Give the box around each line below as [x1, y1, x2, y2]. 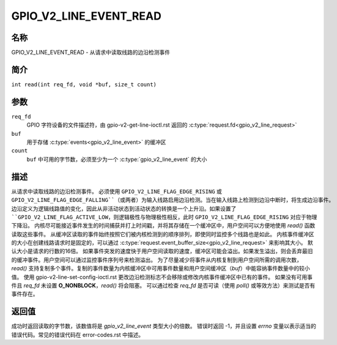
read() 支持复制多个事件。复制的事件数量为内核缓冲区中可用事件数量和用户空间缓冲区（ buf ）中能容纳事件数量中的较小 [11, 265, 310, 272]
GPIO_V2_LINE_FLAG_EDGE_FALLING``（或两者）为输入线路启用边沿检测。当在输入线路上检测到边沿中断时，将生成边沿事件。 [11, 196, 335, 204]
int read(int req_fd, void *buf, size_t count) [11, 81, 157, 88]
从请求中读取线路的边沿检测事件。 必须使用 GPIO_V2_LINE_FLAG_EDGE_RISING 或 [11, 187, 223, 195]
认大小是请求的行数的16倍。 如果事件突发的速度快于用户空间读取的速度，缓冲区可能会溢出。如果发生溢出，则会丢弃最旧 [11, 248, 313, 255]
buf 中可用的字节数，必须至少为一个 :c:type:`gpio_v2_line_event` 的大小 [26, 155, 207, 163]
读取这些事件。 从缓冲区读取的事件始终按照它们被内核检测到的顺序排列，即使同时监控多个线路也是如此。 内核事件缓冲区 [11, 230, 314, 238]
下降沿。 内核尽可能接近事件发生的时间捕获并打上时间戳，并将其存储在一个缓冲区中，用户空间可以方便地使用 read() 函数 [11, 222, 316, 229]
